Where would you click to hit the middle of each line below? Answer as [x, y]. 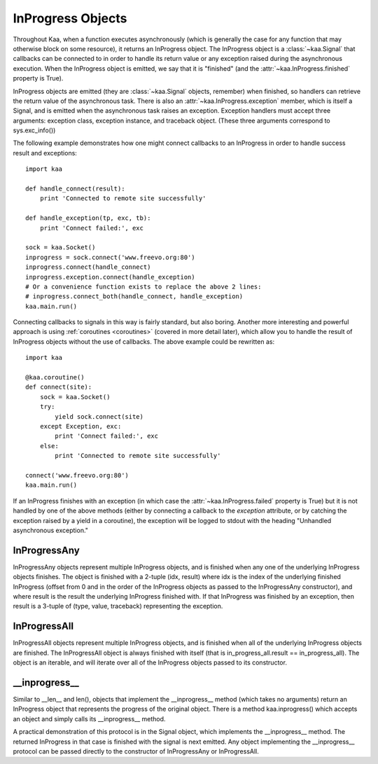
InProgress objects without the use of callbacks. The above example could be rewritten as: [144, 341]
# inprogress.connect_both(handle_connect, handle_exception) [134, 297]
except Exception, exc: [80, 426]
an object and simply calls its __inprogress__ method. [89, 718]
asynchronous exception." [51, 530]
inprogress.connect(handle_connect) [88, 267]
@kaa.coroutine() [55, 377]
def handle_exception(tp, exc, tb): [88, 218]
